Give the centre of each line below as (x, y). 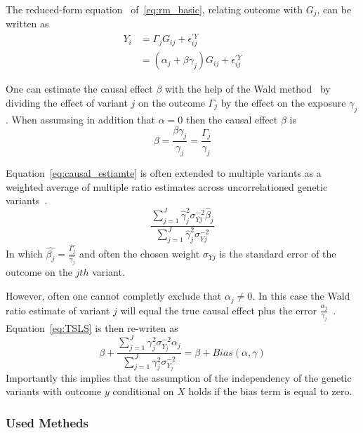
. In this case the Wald (301, 296)
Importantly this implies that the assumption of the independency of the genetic (179, 377)
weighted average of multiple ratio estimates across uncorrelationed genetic (167, 186)
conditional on (143, 391)
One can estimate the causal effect (79, 89)
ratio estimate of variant (58, 310)
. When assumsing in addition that (80, 119)
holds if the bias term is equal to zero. (270, 391)
